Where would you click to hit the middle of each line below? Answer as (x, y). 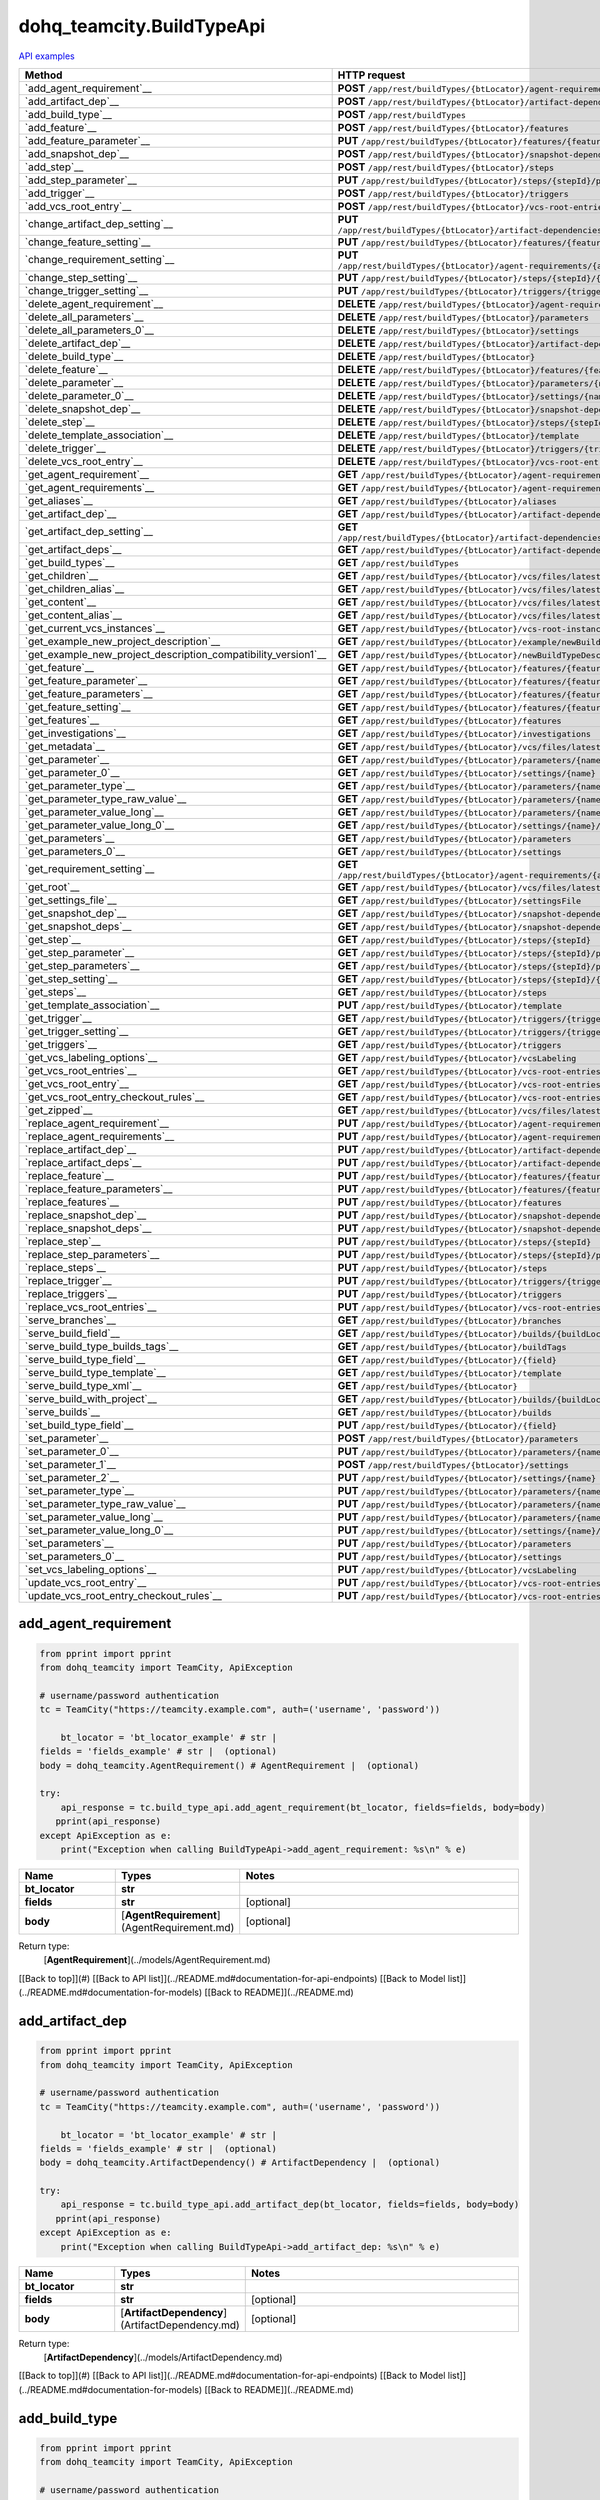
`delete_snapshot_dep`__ (82, 408)
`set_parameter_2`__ (72, 1477)
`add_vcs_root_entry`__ (78, 206)
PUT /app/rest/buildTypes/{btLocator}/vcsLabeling (457, 1569)
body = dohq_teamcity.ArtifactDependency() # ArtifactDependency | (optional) (240, 2163)
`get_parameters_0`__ (74, 851)
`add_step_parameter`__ (80, 180)
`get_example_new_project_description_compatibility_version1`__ (175, 654)
